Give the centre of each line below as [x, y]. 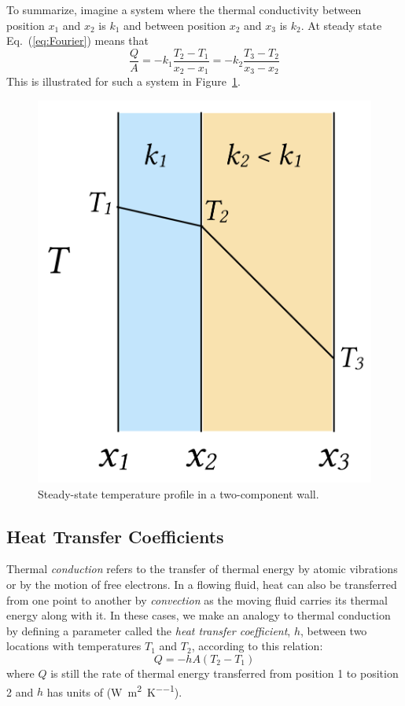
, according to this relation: [257, 646]
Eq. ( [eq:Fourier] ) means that [78, 40]
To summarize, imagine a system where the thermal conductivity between [184, 9]
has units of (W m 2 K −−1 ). [114, 690]
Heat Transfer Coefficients [115, 536]
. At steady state [341, 25]
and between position [175, 25]
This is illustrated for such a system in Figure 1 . [123, 81]
